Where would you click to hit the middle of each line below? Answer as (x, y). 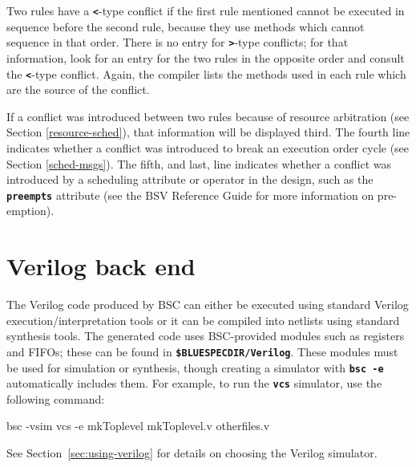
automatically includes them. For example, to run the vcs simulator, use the (194, 383)
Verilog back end (101, 266)
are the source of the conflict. (78, 89)
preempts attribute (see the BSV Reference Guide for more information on (190, 195)
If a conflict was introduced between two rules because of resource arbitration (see (208, 116)
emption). (30, 211)
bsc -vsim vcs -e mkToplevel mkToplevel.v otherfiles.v (138, 426)
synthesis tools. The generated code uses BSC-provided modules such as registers (206, 336)
